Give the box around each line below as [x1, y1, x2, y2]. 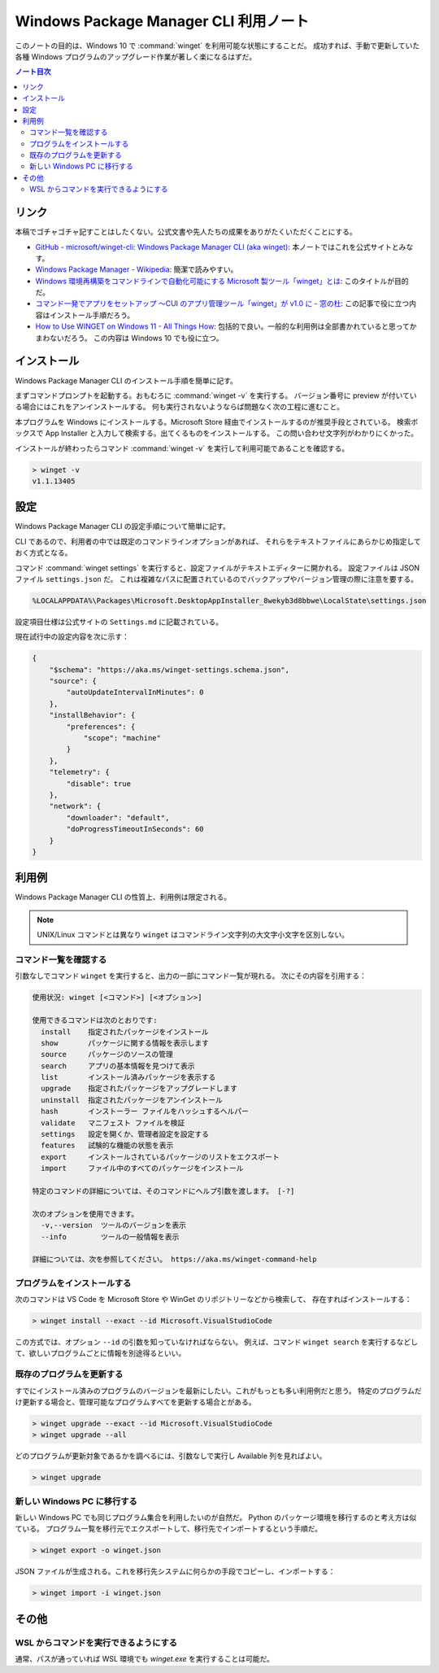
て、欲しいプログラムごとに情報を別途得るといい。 [15, 1348, 186, 1358]
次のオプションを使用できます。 [32, 1209, 139, 1218]
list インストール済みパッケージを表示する [41, 1072, 216, 1082]
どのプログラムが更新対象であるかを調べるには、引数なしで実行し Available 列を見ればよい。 [15, 1451, 327, 1461]
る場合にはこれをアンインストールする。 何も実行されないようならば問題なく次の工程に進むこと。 [15, 402, 345, 412]
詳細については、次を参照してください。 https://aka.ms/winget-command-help [32, 1255, 317, 1265]
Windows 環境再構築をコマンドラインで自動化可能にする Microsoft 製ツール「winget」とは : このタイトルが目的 [35, 276, 409, 286]
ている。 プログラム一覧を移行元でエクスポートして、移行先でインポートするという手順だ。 [15, 1524, 323, 1534]
